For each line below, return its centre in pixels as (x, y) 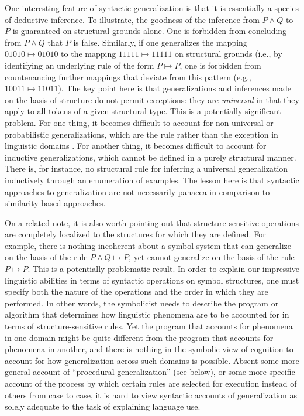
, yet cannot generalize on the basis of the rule (212, 257)
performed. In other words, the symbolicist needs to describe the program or (142, 303)
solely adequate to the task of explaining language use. (103, 406)
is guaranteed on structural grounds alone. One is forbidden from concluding (150, 31)
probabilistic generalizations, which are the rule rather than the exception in (141, 134)
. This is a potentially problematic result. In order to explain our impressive (163, 269)
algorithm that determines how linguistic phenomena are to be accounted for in (147, 314)
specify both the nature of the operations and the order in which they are (137, 291)
